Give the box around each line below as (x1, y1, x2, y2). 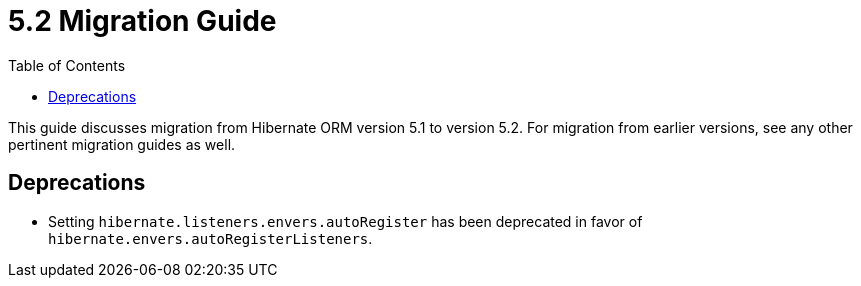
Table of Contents (8, 56, 126, 74)
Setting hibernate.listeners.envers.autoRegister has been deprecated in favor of (48, 212, 643, 230)
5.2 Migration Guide (8, 4, 277, 38)
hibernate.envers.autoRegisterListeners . (48, 229, 373, 247)
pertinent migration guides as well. (8, 135, 236, 153)
